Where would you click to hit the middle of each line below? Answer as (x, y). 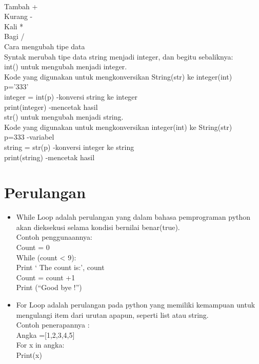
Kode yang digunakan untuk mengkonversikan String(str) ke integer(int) (118, 76)
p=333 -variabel (29, 137)
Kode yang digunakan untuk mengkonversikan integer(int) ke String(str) (118, 127)
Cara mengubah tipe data (45, 46)
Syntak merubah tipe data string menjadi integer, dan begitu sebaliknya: (119, 56)
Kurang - (18, 16)
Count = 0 (33, 247)
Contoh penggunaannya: (54, 237)
